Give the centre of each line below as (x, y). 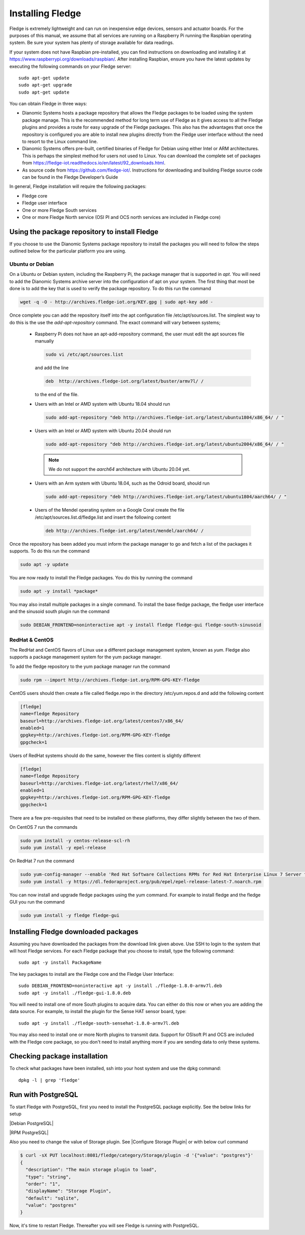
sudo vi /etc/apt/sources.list (85, 355)
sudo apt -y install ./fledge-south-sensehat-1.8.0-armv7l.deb (99, 1023)
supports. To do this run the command (50, 551)
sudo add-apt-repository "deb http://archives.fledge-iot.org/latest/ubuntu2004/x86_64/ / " (165, 444)
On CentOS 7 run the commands (43, 827)
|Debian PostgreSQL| (32, 1123)
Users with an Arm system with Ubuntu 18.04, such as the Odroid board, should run (122, 483)
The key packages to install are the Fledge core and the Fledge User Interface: (92, 974)
